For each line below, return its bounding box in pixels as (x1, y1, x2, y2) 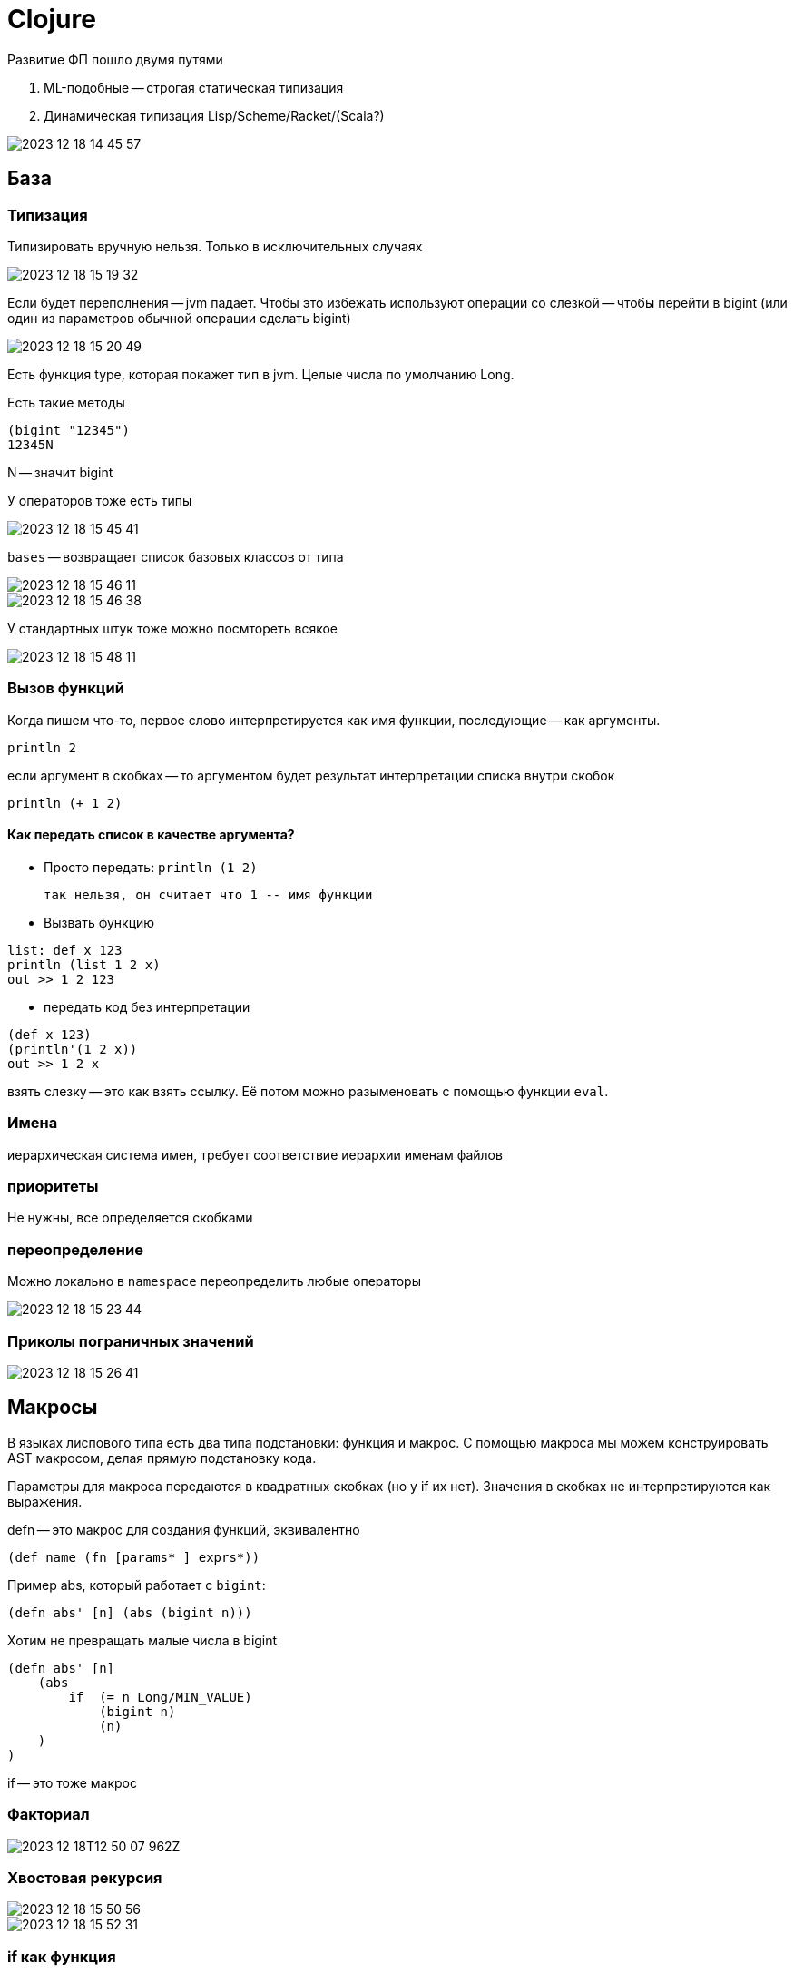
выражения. (7, 1493, 83, 1509)
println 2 (7, 740, 76, 755)
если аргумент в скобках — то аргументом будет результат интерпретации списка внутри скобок (7, 767, 615, 783)
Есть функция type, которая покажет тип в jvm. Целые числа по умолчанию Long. (7, 366, 515, 382)
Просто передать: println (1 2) (44, 859, 258, 875)
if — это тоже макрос (7, 1774, 137, 1791)
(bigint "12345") (7, 422, 130, 437)
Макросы (7, 1396, 98, 1419)
